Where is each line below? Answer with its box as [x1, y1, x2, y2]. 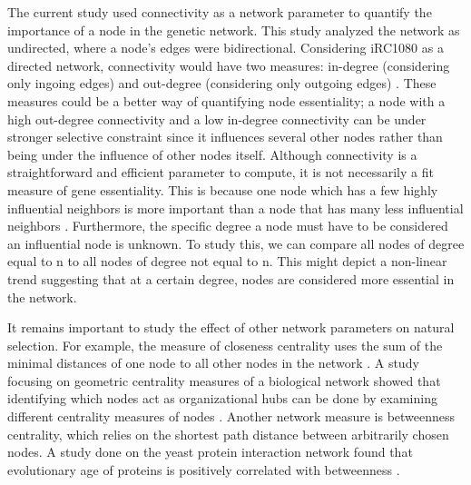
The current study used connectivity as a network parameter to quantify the [7, 3, 432, 21]
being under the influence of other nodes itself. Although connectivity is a [7, 144, 417, 163]
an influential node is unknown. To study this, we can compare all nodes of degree [7, 233, 465, 252]
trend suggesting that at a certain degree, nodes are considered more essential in [7, 269, 455, 288]
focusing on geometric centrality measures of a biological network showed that [7, 371, 441, 390]
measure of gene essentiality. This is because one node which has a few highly [7, 180, 438, 199]
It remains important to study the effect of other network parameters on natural [7, 318, 455, 337]
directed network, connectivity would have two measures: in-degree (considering [7, 55, 450, 74]
